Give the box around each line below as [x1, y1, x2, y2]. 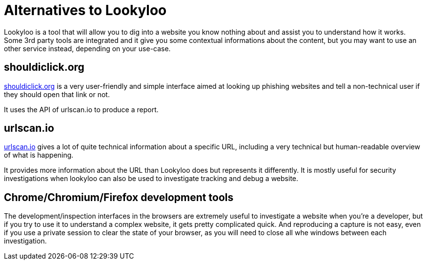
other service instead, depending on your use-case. [4, 44, 171, 53]
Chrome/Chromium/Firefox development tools [4, 191, 234, 203]
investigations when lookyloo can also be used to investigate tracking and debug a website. [4, 174, 299, 183]
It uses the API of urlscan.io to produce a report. [4, 105, 159, 114]
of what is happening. [4, 151, 74, 160]
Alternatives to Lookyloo [4, 2, 167, 19]
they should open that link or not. [4, 90, 110, 99]
